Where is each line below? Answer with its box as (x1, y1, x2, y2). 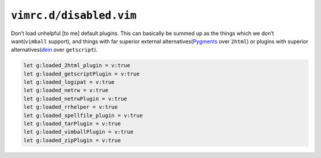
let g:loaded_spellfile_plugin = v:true (23, 112, 143, 119)
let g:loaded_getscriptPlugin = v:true (23, 70, 140, 77)
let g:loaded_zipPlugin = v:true (23, 137, 121, 144)
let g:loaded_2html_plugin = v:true (23, 62, 131, 69)
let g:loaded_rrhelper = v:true (23, 104, 118, 110)
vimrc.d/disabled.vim (11, 9, 137, 22)
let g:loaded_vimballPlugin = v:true (23, 128, 134, 135)
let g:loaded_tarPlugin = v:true (23, 121, 121, 127)
